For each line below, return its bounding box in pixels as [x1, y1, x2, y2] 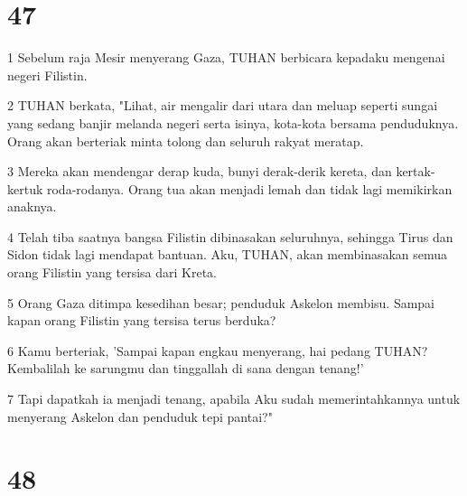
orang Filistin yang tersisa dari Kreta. [7, 263, 217, 282]
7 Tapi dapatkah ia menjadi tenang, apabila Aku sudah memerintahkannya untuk [7, 389, 461, 408]
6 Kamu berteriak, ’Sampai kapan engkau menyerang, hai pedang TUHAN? [7, 341, 428, 360]
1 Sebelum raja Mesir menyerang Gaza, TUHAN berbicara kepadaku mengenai [7, 48, 445, 67]
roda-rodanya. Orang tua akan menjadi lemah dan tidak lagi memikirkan [46, 179, 453, 198]
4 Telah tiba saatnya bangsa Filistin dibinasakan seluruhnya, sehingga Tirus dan [7, 227, 453, 246]
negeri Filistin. [7, 65, 88, 84]
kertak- [396, 162, 435, 181]
